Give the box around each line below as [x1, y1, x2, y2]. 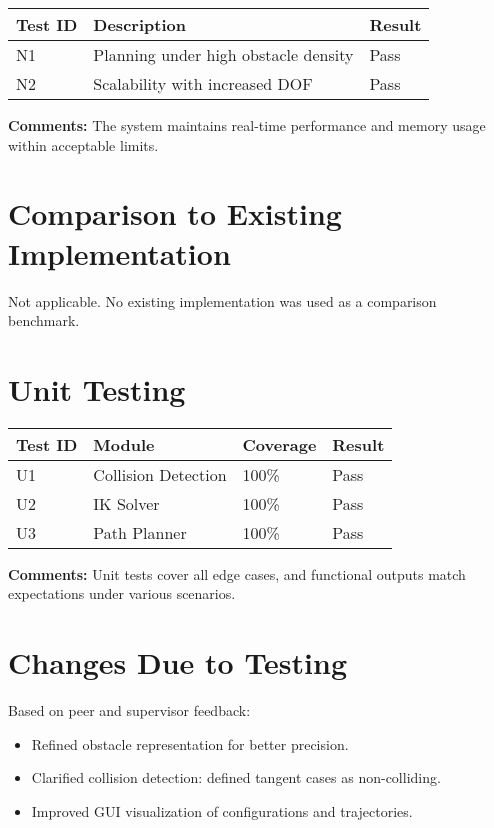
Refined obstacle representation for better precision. [31, 733, 349, 754]
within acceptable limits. [8, 134, 159, 155]
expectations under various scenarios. [8, 583, 236, 604]
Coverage [242, 432, 317, 456]
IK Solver [93, 491, 160, 515]
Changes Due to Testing [8, 642, 348, 683]
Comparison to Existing [8, 193, 342, 234]
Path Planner [93, 520, 187, 544]
